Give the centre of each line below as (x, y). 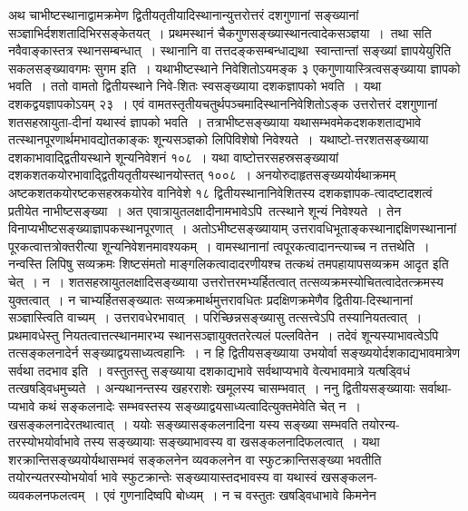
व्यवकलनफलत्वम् (47, 495)
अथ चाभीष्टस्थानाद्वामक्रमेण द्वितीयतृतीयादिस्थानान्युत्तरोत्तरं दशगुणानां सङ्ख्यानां (184, 15)
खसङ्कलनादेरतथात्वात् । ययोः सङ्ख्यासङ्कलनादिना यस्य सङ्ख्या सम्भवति (183, 423)
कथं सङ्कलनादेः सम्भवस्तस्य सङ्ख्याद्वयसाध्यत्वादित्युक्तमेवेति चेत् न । (200, 406)
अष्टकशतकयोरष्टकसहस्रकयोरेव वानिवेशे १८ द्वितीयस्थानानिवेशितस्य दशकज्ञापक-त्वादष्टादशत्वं (220, 192)
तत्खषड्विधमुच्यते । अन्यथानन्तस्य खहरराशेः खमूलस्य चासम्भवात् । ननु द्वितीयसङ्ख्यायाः (212, 388)
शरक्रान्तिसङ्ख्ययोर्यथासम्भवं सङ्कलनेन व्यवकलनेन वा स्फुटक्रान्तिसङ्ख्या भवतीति (195, 459)
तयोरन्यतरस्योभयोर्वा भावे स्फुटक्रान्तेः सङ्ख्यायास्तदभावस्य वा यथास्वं (163, 477)
